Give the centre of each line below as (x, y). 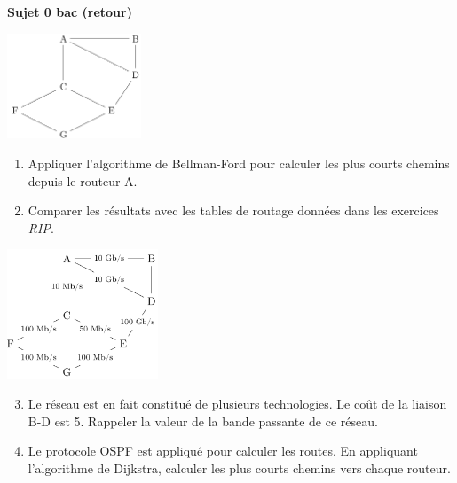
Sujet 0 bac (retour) (70, 12)
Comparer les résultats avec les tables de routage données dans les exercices (233, 210)
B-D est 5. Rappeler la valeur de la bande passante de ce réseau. (203, 421)
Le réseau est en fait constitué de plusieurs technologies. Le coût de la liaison (237, 404)
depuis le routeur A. (83, 180)
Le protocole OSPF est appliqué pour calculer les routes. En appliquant (223, 451)
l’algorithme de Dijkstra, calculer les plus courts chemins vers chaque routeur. (239, 467)
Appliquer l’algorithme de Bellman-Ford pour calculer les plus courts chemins (239, 164)
